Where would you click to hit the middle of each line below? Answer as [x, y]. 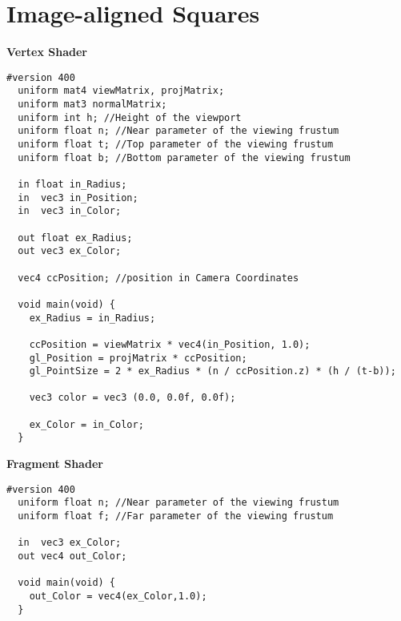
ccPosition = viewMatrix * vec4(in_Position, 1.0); [170, 344]
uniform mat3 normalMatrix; [92, 105]
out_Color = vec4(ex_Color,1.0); [118, 596]
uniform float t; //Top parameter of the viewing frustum [176, 144]
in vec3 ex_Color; [70, 543]
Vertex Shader [47, 52]
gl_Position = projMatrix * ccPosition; [138, 358]
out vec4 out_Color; [72, 556]
